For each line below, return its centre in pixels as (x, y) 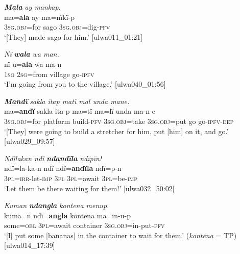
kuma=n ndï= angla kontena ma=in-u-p (67, 215)
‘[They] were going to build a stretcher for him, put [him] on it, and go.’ (116, 131)
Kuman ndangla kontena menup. (57, 205)
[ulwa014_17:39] (30, 245)
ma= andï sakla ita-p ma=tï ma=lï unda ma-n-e (80, 111)
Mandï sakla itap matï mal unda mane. (67, 101)
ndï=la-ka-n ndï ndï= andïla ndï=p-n (63, 168)
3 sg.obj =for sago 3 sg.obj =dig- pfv (57, 27)
